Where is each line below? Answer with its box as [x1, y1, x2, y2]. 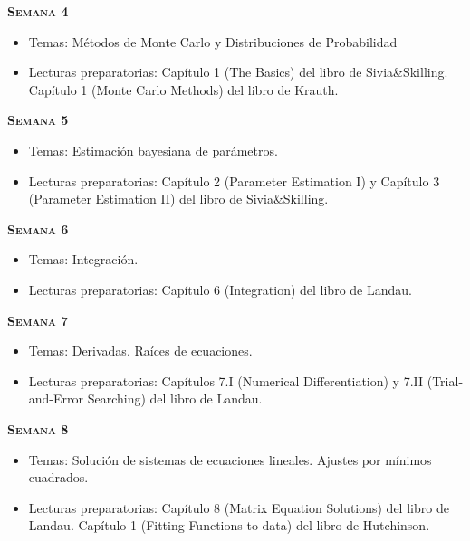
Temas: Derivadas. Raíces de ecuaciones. [28, 341, 253, 360]
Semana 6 [7, 219, 69, 238]
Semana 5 [7, 110, 69, 129]
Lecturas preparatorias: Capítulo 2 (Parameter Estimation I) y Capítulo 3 [28, 171, 440, 190]
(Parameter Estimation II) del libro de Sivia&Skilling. [28, 189, 329, 208]
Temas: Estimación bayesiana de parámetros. [28, 140, 278, 159]
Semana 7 [7, 310, 69, 329]
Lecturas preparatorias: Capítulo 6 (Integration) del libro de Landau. [28, 280, 412, 299]
